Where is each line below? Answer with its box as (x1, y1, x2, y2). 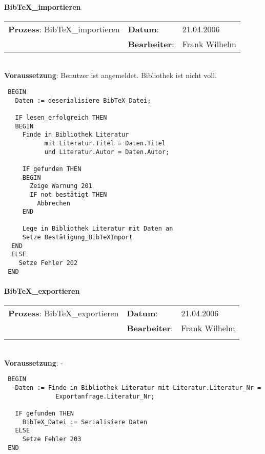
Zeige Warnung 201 (30, 182, 92, 190)
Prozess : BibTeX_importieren (8, 23, 120, 35)
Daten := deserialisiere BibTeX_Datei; (15, 97, 151, 104)
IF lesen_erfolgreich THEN (15, 113, 107, 121)
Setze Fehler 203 (22, 436, 81, 443)
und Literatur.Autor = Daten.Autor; (44, 148, 170, 156)
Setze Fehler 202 (18, 259, 78, 267)
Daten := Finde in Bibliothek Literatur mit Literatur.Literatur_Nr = (15, 384, 261, 392)
